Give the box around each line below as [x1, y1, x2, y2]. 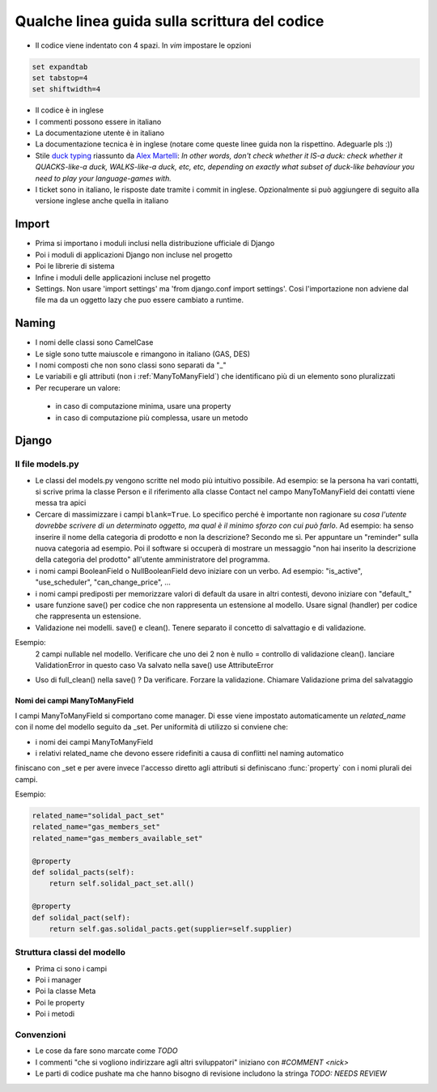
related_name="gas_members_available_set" [32, 834, 203, 843]
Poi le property [35, 997, 85, 1007]
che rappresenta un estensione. [35, 611, 142, 621]
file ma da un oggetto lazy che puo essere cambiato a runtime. [35, 295, 244, 305]
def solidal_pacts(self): [32, 868, 135, 877]
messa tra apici [35, 498, 87, 508]
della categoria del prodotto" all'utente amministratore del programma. [35, 554, 270, 564]
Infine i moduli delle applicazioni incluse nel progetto [35, 272, 210, 283]
